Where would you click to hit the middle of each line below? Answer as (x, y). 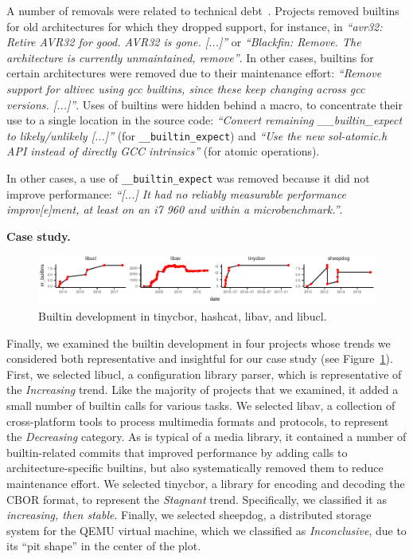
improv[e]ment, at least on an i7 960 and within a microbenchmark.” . (175, 209)
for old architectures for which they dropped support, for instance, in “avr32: (195, 26)
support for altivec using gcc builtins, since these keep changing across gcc (186, 88)
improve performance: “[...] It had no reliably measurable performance (177, 193)
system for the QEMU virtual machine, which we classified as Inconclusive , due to (206, 530)
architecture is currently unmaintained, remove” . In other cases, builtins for (190, 57)
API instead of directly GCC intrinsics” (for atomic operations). (163, 151)
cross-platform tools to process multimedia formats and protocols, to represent (198, 421)
